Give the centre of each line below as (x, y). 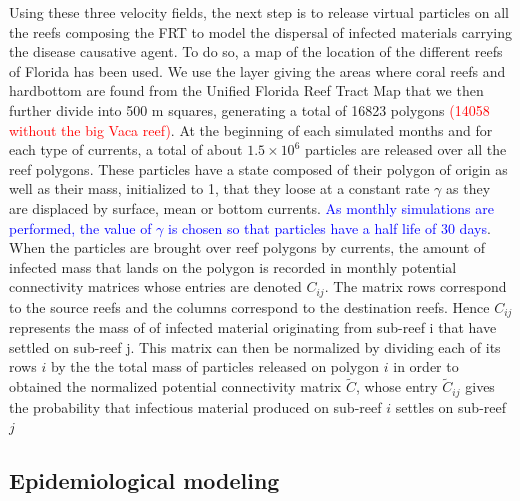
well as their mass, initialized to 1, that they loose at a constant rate (219, 188)
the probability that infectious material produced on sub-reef (195, 406)
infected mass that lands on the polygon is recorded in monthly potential (233, 266)
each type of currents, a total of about (126, 149)
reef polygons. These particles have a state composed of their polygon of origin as (258, 168)
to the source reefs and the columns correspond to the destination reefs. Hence (249, 306)
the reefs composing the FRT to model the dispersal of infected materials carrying (261, 31)
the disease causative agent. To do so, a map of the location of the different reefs (256, 51)
